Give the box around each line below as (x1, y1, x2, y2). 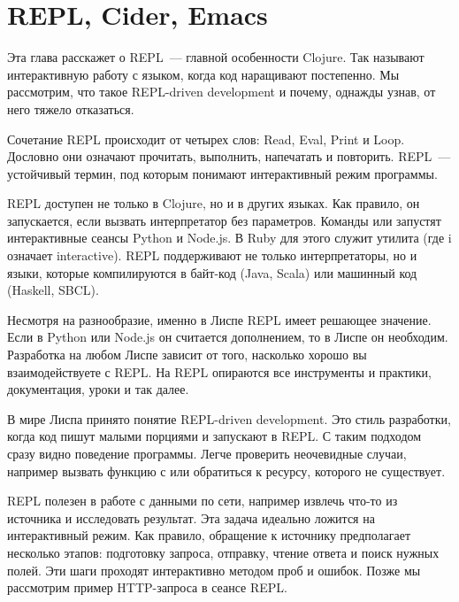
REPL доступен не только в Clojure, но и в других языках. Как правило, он (7, 194, 420, 212)
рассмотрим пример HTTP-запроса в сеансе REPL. (7, 578, 287, 597)
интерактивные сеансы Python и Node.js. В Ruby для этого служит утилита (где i (7, 228, 452, 247)
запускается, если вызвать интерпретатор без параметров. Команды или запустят (7, 211, 441, 229)
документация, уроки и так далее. (7, 380, 189, 398)
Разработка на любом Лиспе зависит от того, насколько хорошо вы (7, 345, 367, 364)
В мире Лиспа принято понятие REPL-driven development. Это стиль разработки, (7, 409, 451, 428)
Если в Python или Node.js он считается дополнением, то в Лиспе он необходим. (7, 328, 448, 346)
